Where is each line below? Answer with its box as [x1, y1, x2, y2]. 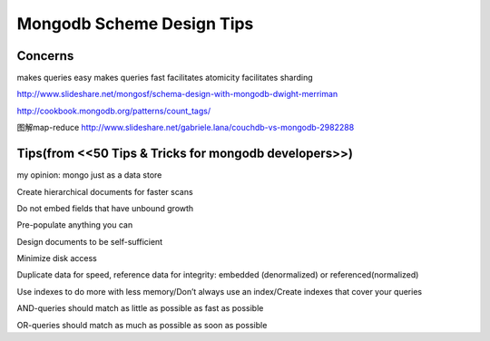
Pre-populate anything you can [16, 219, 133, 230]
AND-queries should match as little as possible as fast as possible [16, 303, 264, 314]
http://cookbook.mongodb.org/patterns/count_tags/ [16, 105, 211, 116]
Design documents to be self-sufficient [16, 236, 163, 247]
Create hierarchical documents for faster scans [16, 186, 194, 197]
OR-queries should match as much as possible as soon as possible [16, 319, 268, 330]
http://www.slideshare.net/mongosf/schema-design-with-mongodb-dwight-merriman [16, 89, 338, 100]
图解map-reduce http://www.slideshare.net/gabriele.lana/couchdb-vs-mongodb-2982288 [16, 122, 355, 133]
